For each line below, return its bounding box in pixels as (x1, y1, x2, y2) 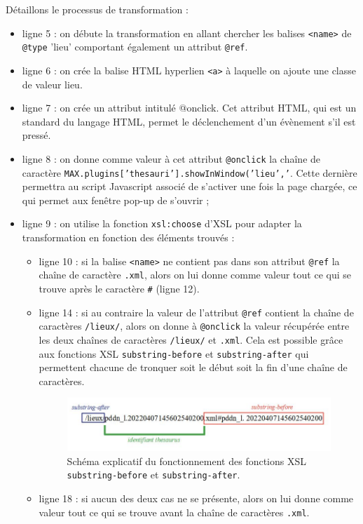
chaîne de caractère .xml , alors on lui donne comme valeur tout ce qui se (39, 267, 351, 282)
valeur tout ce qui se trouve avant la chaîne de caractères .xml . (39, 504, 310, 519)
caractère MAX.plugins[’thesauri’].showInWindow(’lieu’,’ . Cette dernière (22, 165, 357, 180)
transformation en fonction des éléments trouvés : (22, 230, 235, 245)
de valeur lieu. (22, 76, 83, 91)
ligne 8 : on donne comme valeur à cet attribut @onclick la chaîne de (22, 151, 321, 166)
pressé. (22, 128, 51, 142)
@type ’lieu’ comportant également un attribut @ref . (22, 39, 248, 54)
